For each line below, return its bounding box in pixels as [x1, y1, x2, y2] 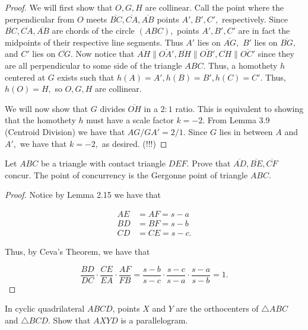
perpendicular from [5, 12, 75, 25]
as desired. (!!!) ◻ [101, 137, 167, 149]
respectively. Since [222, 12, 288, 25]
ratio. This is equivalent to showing [175, 102, 304, 114]
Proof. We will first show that [5, 1, 113, 13]
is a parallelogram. [120, 313, 188, 326]
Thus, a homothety [208, 59, 278, 71]
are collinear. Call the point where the [145, 1, 284, 13]
